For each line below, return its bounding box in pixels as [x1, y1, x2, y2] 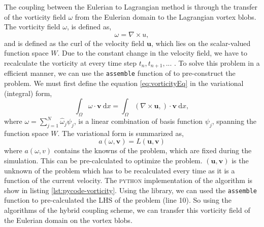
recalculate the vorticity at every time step [4, 57, 137, 68]
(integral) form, [4, 87, 52, 98]
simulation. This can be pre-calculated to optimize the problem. [4, 155, 203, 166]
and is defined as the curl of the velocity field [4, 37, 145, 48]
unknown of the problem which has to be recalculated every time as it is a [4, 165, 235, 175]
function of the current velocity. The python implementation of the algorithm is [4, 175, 253, 186]
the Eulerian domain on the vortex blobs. [4, 214, 133, 225]
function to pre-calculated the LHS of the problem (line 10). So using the [4, 195, 232, 205]
